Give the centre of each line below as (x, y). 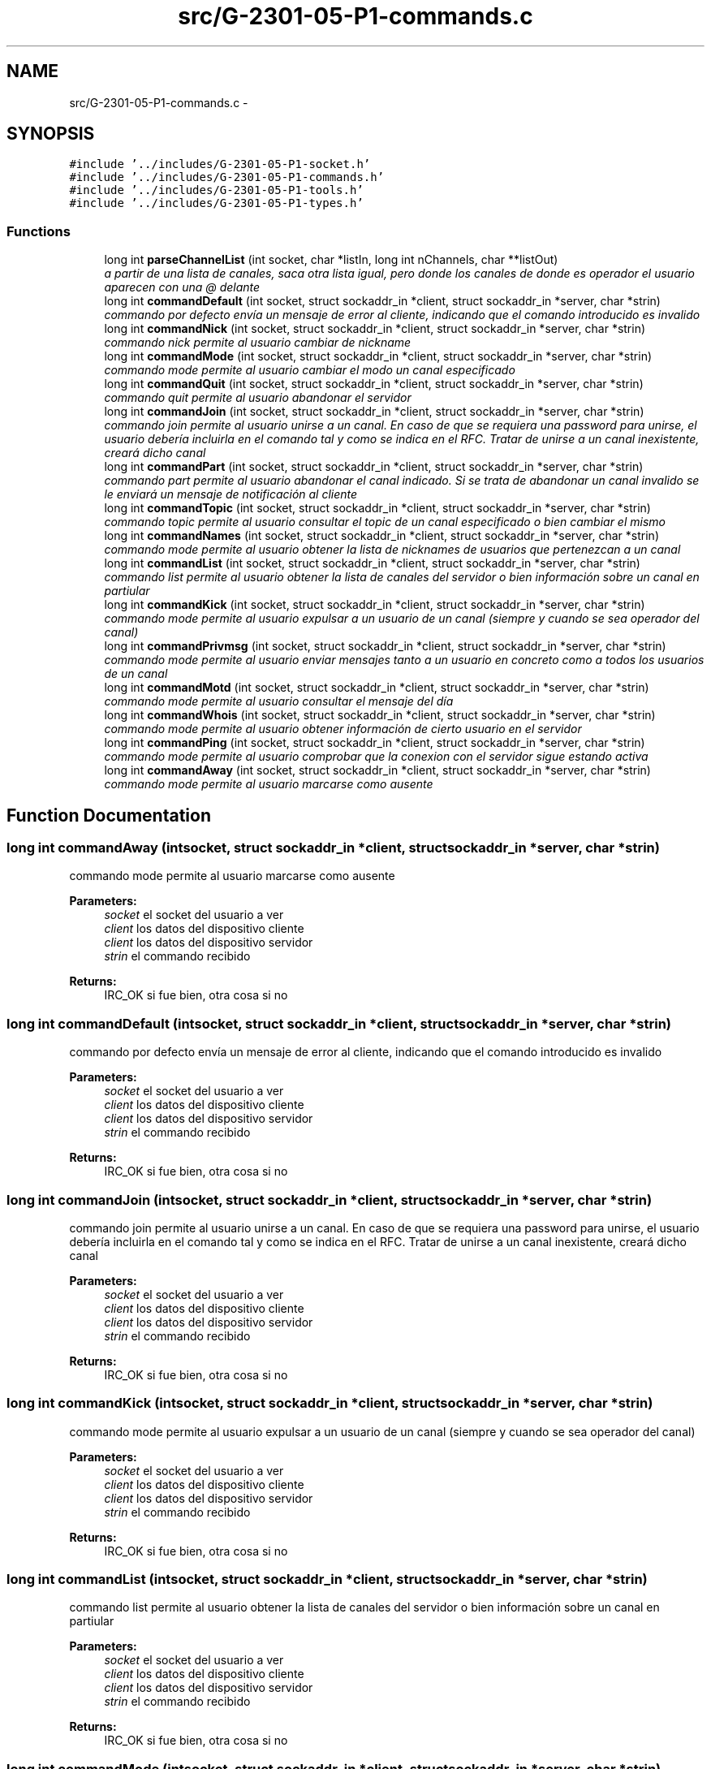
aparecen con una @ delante (182, 287)
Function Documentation (109, 815)
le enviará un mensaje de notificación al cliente (231, 494)
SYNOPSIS (51, 134)
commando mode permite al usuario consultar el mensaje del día (279, 701)
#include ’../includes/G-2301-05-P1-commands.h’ (227, 177)
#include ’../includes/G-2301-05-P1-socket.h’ (220, 164)
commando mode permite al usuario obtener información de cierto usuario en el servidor (343, 729)
